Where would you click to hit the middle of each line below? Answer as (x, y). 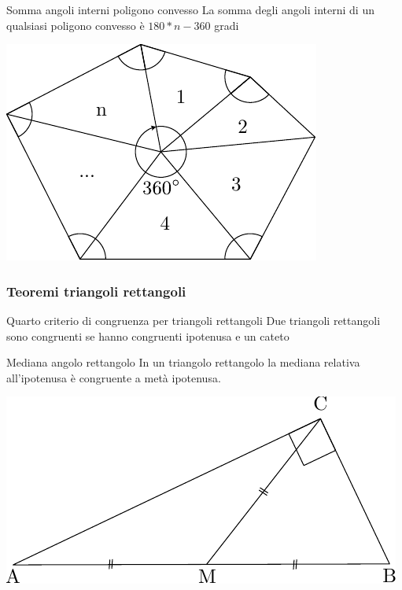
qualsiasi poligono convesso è (76, 25)
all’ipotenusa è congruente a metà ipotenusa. (114, 377)
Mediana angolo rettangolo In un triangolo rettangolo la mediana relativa (183, 362)
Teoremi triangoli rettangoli (96, 291)
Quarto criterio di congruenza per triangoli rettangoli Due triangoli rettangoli (194, 320)
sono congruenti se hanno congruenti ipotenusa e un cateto (148, 336)
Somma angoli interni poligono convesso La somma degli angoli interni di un (190, 9)
